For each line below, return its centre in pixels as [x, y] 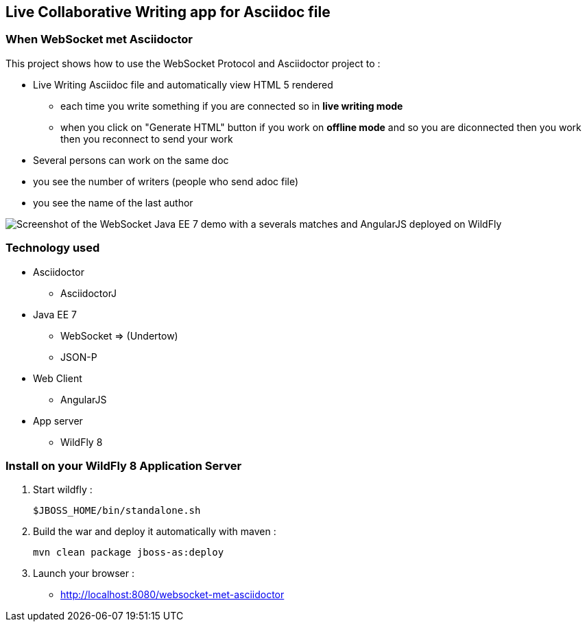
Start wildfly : [63, 490]
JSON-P [79, 357]
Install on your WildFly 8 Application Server [124, 465]
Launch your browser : [84, 573]
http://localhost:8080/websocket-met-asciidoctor [172, 595]
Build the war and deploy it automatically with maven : [155, 532]
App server [58, 421]
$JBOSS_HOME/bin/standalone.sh [117, 511]
